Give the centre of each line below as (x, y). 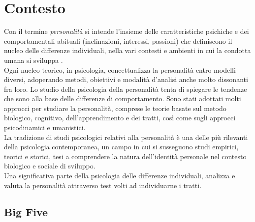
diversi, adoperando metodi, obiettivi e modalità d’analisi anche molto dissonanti (126, 79)
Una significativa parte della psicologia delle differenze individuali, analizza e (120, 176)
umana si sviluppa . (33, 60)
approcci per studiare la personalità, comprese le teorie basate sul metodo (115, 108)
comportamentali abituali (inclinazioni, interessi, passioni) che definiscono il (118, 41)
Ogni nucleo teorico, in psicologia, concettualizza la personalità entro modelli (120, 69)
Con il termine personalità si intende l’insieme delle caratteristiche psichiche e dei (127, 31)
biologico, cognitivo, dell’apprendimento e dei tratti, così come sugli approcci (120, 118)
